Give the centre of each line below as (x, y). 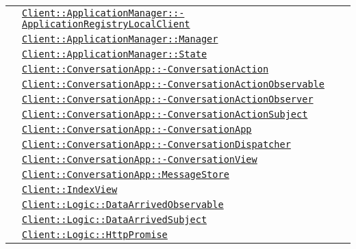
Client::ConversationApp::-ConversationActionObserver (168, 99)
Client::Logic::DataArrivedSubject (115, 220)
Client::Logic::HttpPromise (95, 235)
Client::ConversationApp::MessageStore (126, 174)
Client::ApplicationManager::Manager (120, 39)
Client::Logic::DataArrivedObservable (123, 205)
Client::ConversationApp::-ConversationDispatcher (156, 144)
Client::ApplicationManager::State (115, 54)
